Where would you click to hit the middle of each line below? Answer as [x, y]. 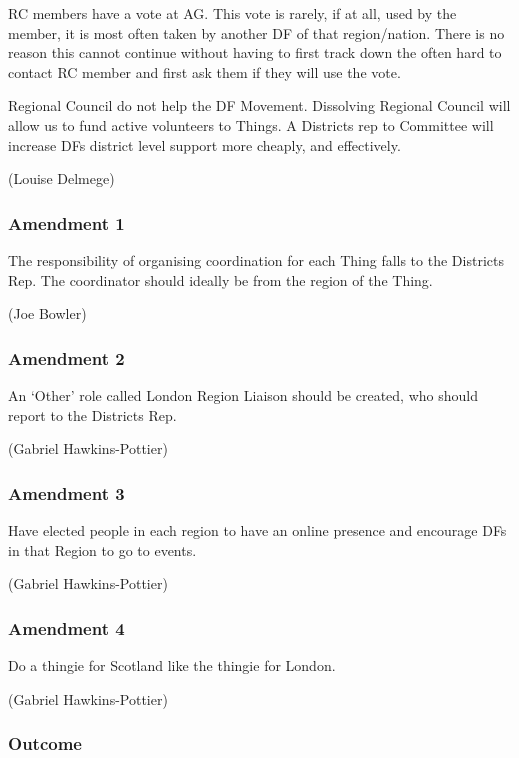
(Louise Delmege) [61, 178]
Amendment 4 [66, 627]
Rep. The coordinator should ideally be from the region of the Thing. [220, 279]
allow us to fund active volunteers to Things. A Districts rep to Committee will [251, 124]
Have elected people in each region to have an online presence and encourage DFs [257, 529]
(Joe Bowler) [47, 313]
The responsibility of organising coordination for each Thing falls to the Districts [256, 259]
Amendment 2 [66, 357]
